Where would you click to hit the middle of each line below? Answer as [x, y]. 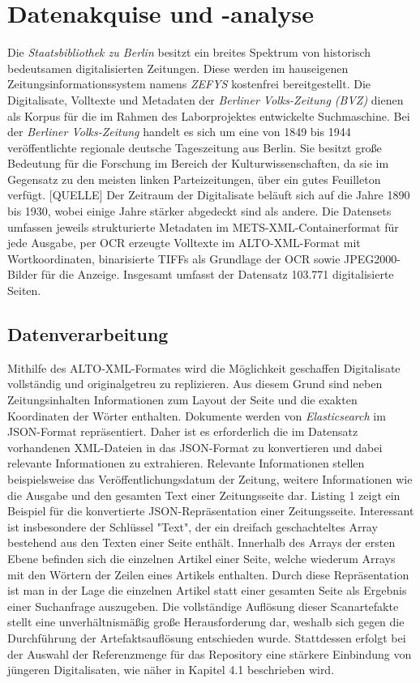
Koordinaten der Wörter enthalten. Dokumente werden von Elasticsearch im [197, 415]
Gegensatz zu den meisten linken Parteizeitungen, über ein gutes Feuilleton [194, 179]
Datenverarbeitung [88, 334]
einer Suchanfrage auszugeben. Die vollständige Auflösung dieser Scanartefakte [203, 606]
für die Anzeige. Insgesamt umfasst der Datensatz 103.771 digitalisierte [217, 274]
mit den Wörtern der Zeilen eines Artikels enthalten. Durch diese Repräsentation [208, 574]
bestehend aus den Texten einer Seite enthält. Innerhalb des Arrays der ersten [201, 542]
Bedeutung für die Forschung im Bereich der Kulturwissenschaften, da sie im [198, 163]
